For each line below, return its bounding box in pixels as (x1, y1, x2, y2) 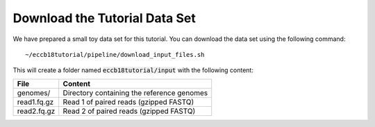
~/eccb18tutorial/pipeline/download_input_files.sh (25, 51, 205, 58)
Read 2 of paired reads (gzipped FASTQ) (62, 106, 196, 116)
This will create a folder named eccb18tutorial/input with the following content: (12, 66, 253, 74)
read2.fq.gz (17, 106, 56, 116)
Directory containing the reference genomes (62, 87, 208, 97)
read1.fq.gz (17, 97, 54, 107)
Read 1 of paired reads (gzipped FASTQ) (62, 97, 194, 107)
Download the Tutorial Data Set (12, 10, 196, 26)
